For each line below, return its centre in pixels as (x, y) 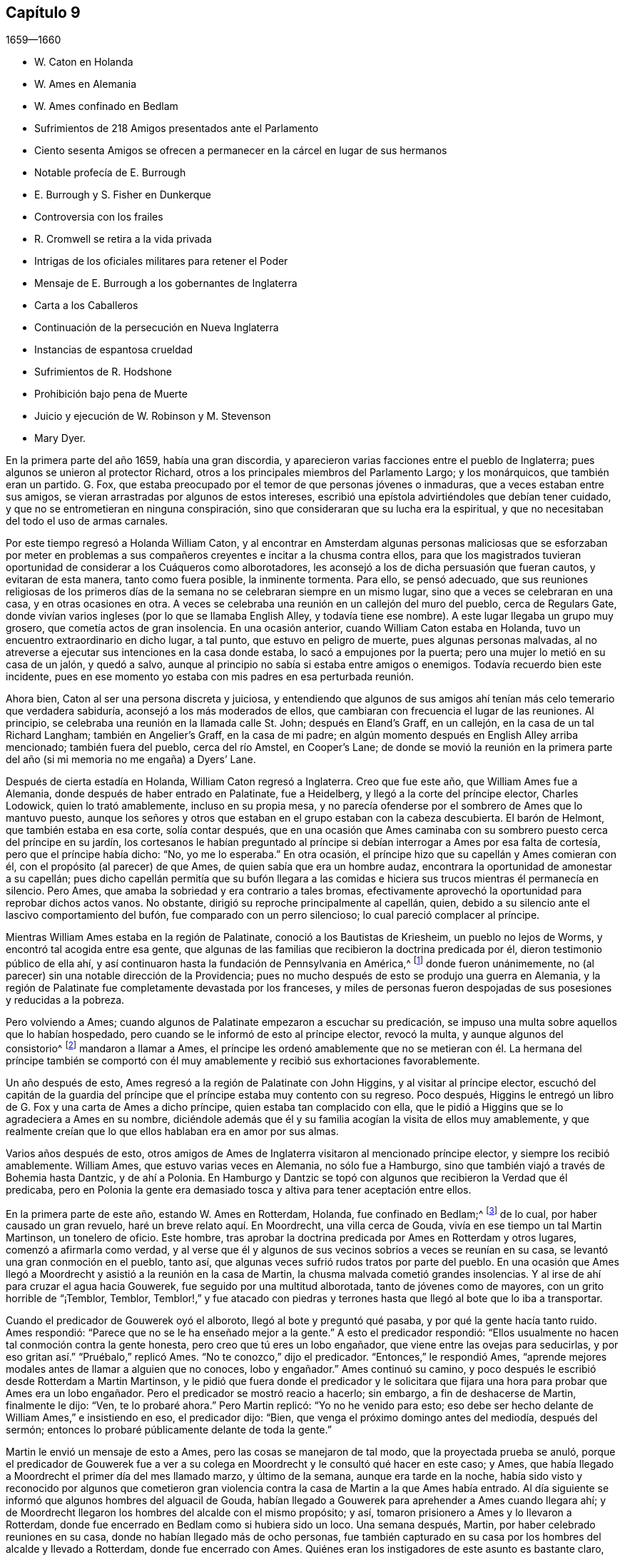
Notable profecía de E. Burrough (110, 173)
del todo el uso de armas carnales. (87, 521)
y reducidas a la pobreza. (65, 1000)
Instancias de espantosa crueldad (113, 350)
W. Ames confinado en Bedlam (106, 106)
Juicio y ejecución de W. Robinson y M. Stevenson (153, 416)
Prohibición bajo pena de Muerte (111, 394)
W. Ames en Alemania (86, 84)
